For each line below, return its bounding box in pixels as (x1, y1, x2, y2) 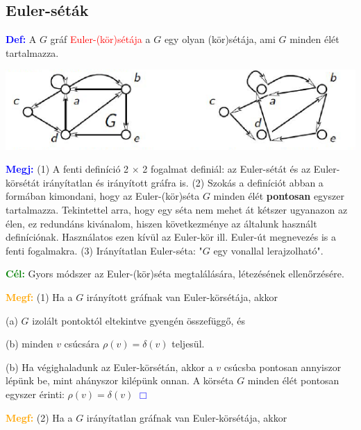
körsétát (6, 175, 40, 189)
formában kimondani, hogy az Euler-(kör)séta (6, 189, 200, 203)
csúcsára (64, 336, 100, 351)
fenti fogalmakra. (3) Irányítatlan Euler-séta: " (6, 243, 203, 257)
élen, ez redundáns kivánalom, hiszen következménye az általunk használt (6, 216, 317, 230)
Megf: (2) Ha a (6, 410, 73, 424)
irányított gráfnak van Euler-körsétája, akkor (86, 290, 278, 304)
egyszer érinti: (6, 387, 65, 401)
